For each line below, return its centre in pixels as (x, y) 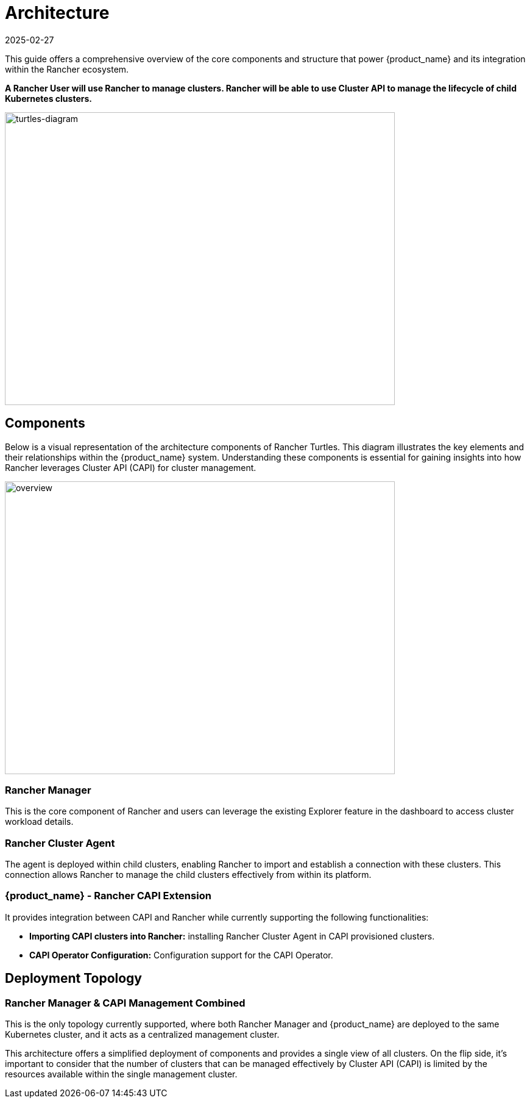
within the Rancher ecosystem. (67, 69)
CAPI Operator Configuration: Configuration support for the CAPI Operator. (181, 955)
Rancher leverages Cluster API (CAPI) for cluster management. (131, 467)
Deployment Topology (74, 979)
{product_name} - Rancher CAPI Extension (108, 896)
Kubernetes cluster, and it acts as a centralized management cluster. (142, 1035)
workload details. (39, 822)
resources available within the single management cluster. (121, 1074)
